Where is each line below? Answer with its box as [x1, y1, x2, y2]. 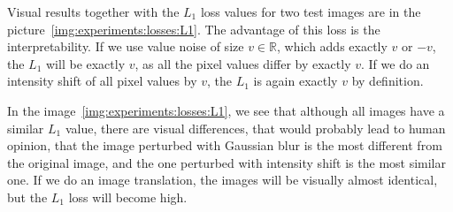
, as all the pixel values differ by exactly [134, 54, 351, 72]
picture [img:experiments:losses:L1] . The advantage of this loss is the [7, 19, 380, 38]
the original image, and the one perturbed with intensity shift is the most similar [7, 153, 447, 171]
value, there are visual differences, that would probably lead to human [65, 118, 446, 137]
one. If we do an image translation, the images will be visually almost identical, [7, 170, 438, 189]
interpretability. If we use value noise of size [7, 37, 244, 56]
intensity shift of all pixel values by [7, 72, 197, 90]
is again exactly [253, 72, 338, 90]
